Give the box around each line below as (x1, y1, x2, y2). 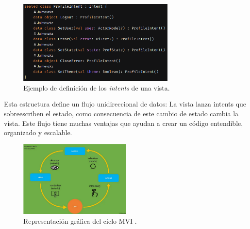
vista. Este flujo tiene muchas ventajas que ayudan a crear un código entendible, (4, 118, 243, 128)
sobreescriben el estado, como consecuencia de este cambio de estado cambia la (4, 108, 239, 118)
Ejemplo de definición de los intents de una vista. (23, 82, 170, 92)
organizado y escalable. (4, 127, 72, 137)
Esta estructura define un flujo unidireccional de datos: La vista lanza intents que (4, 99, 247, 109)
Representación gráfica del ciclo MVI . (23, 215, 137, 226)
